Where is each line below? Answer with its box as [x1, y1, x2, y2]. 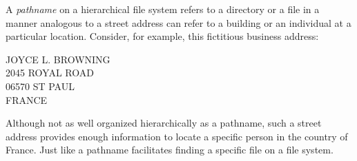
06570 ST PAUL [6, 78, 75, 93]
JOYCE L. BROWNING [6, 52, 110, 66]
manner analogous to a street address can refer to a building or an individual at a [6, 15, 351, 30]
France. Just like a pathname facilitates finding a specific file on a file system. [6, 142, 334, 157]
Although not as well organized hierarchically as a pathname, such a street [6, 116, 322, 130]
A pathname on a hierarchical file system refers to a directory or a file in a [6, 2, 320, 16]
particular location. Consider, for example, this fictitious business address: [6, 29, 319, 43]
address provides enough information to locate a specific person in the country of [6, 129, 348, 143]
